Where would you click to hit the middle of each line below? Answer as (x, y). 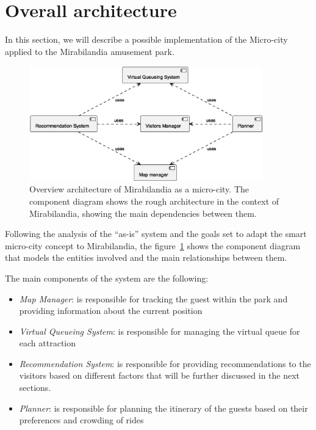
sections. (35, 388)
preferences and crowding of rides (81, 420)
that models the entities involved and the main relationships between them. (146, 257)
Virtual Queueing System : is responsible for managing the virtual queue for (160, 331)
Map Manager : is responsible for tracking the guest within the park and (153, 298)
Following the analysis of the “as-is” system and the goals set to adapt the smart (156, 234)
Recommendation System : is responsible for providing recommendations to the (165, 363)
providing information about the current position (111, 311)
